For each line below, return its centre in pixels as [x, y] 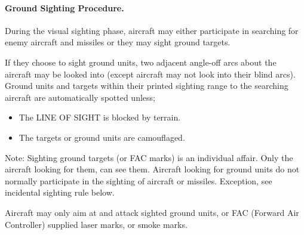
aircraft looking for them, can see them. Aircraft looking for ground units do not [152, 169]
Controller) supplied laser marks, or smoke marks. [96, 224]
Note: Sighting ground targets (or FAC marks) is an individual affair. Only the [149, 157]
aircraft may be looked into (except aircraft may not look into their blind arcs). [150, 74]
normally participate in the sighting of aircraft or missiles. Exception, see [139, 180]
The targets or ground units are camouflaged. [102, 137]
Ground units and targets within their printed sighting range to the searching [147, 86]
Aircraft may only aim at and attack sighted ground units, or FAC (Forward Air [152, 212]
